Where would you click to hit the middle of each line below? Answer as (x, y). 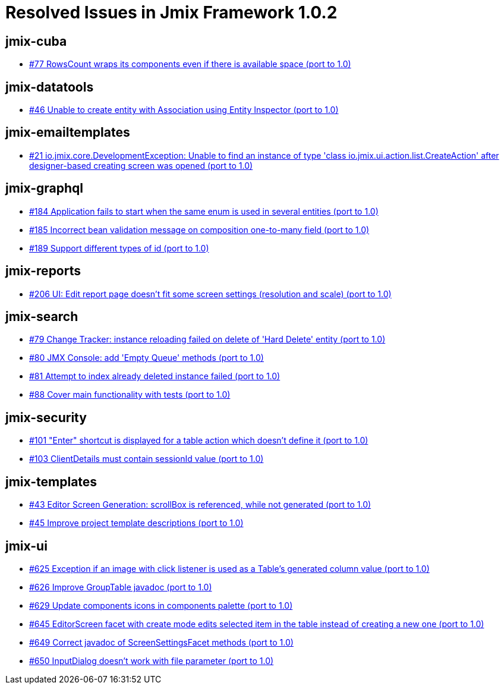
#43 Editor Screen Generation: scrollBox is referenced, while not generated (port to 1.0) (200, 505)
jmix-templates (51, 482)
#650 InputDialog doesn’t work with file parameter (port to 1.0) (152, 660)
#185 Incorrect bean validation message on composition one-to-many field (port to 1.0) (199, 229)
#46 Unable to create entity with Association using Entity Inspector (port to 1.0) (184, 110)
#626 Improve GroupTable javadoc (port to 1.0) (121, 587)
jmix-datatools (50, 87)
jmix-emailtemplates (68, 133)
